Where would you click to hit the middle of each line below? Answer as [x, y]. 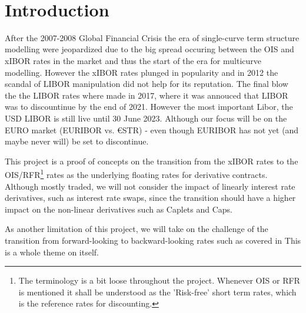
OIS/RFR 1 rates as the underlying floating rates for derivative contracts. [136, 174]
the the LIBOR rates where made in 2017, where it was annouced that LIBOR [147, 95]
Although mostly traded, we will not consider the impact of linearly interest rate [150, 186]
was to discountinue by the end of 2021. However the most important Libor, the [149, 107]
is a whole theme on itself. [52, 252]
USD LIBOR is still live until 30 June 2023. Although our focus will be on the [146, 118]
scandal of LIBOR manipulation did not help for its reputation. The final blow [147, 84]
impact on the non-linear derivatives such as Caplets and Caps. [119, 209]
